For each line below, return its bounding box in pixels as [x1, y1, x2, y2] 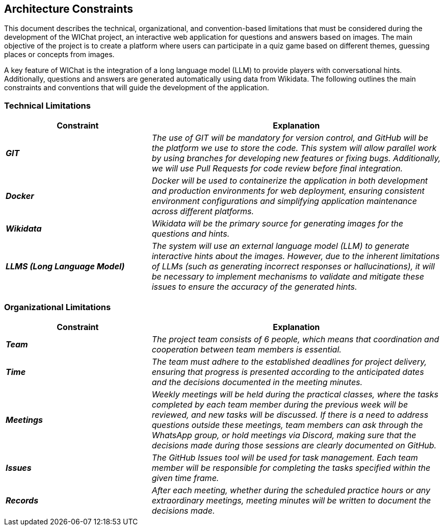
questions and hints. [151, 229, 230, 239]
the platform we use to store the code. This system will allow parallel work [151, 143, 437, 154]
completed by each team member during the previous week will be [151, 399, 408, 410]
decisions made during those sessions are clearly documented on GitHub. [151, 440, 437, 450]
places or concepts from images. [4, 50, 115, 59]
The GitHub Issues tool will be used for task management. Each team [151, 452, 418, 463]
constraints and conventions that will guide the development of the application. [4, 83, 269, 92]
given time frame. [151, 472, 219, 483]
